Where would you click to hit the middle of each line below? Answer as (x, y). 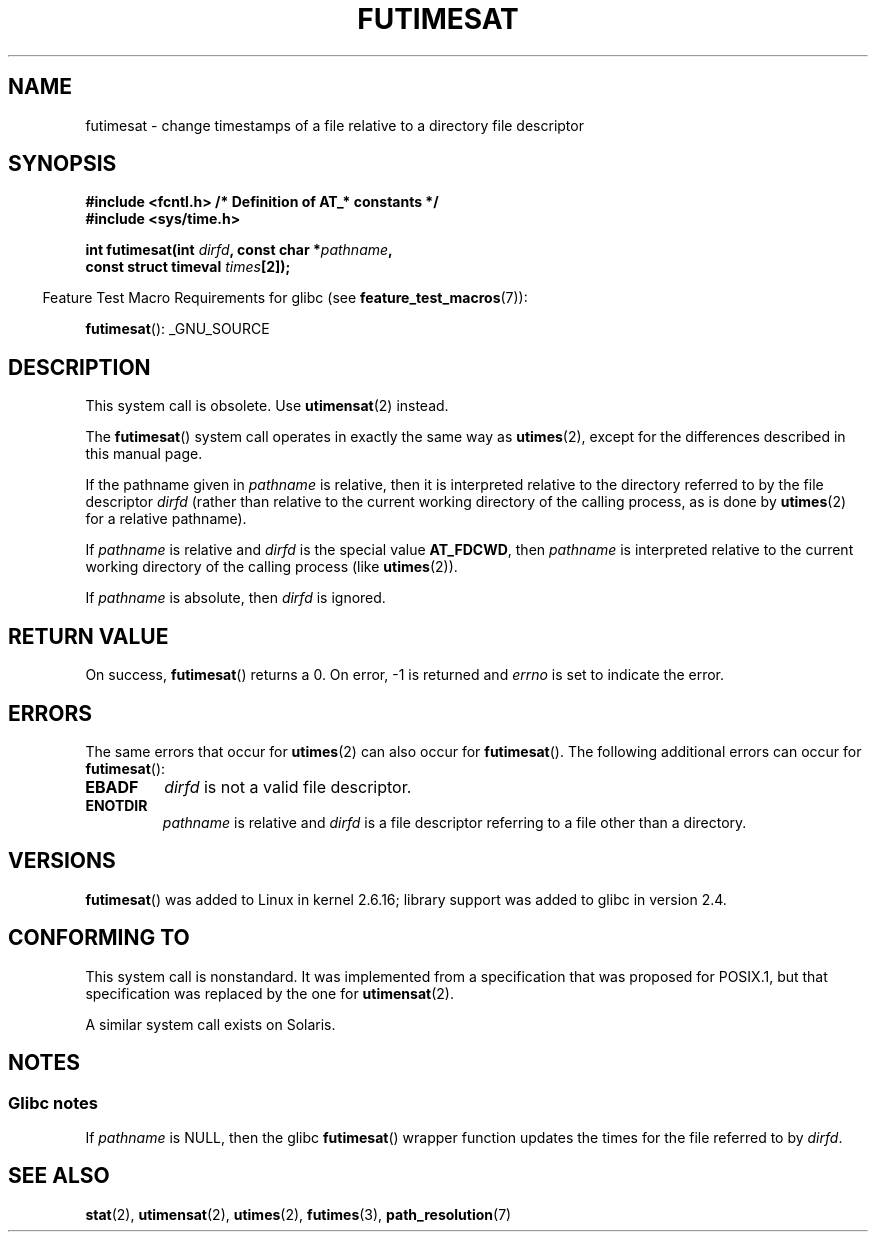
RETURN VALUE (88, 636)
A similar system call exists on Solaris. (210, 1024)
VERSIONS (62, 861)
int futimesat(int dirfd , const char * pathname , (239, 250)
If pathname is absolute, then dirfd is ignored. (235, 598)
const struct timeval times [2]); (188, 267)
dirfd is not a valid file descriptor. (288, 786)
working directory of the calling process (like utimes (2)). (271, 567)
